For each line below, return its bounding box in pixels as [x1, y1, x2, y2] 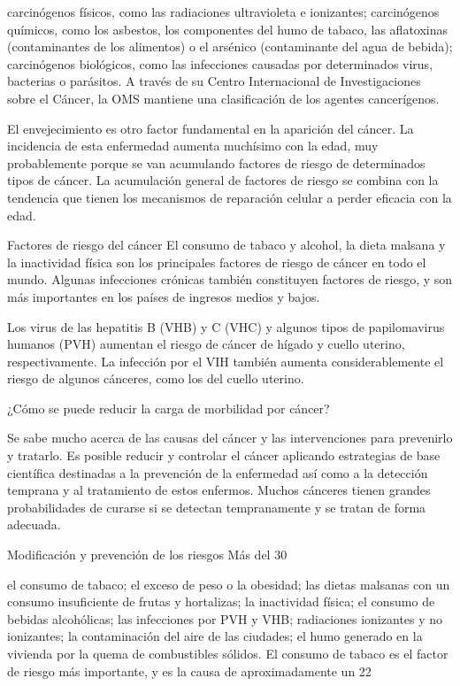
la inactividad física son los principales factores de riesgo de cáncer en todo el [7, 252, 426, 271]
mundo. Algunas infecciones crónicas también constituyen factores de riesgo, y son [7, 270, 453, 289]
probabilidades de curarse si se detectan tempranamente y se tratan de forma [7, 497, 426, 516]
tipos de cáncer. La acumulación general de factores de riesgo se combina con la [7, 171, 439, 189]
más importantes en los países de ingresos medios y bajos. [7, 287, 320, 305]
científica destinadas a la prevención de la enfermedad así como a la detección [7, 463, 428, 482]
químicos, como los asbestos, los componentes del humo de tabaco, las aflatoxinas [7, 19, 448, 38]
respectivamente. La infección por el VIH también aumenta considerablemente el [7, 351, 444, 370]
